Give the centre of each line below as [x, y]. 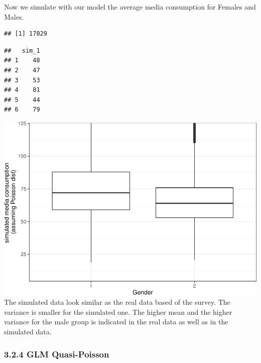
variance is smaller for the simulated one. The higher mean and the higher [118, 312]
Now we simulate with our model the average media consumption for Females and [130, 7]
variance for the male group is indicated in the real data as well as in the [116, 322]
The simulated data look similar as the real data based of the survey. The [117, 302]
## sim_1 [22, 50]
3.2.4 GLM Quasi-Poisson [57, 354]
